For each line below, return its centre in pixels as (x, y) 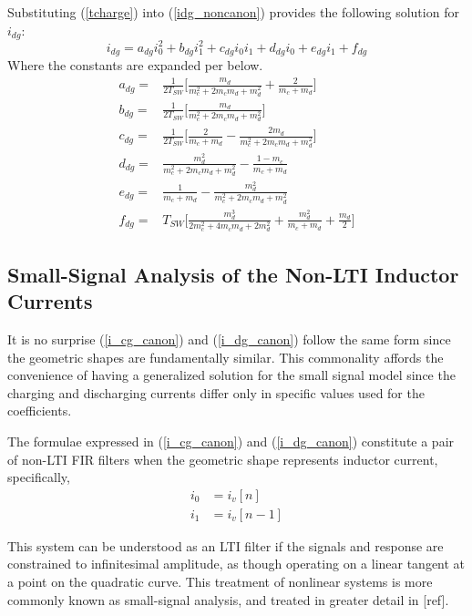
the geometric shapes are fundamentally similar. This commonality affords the (226, 357)
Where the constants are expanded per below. (135, 65)
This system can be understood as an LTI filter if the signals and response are (226, 545)
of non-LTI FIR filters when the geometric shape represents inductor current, (223, 459)
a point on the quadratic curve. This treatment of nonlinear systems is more (220, 581)
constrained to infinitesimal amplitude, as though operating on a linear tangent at (236, 564)
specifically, (39, 477)
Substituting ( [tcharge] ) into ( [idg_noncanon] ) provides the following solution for (233, 12)
